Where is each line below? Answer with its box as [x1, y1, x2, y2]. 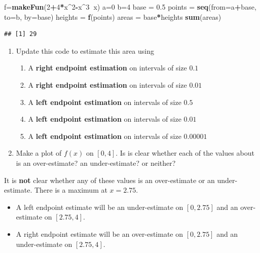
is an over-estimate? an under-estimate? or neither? [16, 157, 176, 168]
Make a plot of [16, 148, 62, 158]
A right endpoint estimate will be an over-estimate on [16, 228, 183, 239]
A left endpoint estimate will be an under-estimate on [16, 201, 183, 212]
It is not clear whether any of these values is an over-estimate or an [4, 174, 215, 185]
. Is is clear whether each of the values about [116, 148, 254, 158]
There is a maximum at [34, 185, 107, 195]
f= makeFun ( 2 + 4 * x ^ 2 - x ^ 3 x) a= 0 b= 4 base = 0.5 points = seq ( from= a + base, [4, 2, 256, 12]
